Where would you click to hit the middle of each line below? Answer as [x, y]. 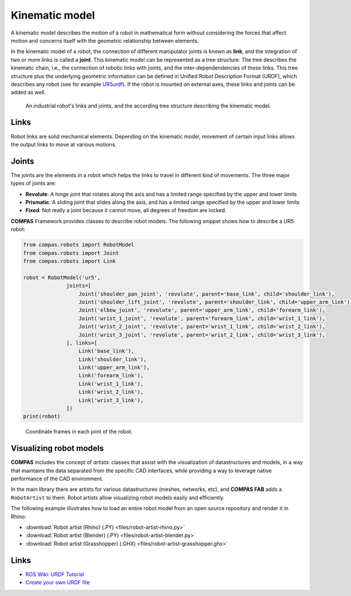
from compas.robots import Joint [71, 253]
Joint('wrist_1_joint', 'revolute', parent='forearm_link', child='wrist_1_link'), [202, 318]
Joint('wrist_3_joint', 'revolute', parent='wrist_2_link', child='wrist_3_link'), [202, 335]
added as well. [28, 92]
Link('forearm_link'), [111, 376]
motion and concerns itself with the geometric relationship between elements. [105, 40]
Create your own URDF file [58, 583]
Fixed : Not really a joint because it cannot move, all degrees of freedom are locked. [126, 210]
